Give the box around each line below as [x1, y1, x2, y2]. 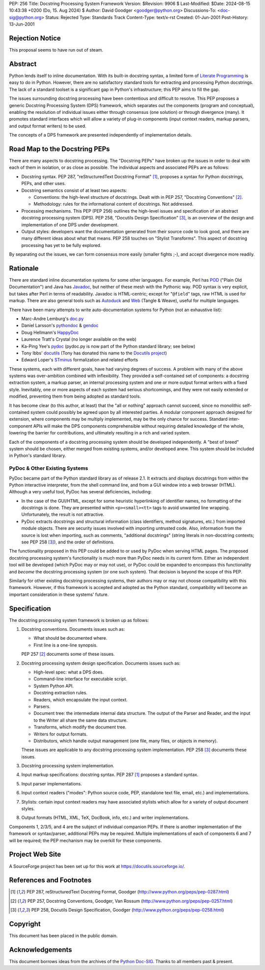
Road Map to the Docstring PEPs [9, 145, 110, 153]
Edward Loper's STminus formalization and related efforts [21, 357, 138, 363]
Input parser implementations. [21, 781, 82, 786]
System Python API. [33, 683, 74, 689]
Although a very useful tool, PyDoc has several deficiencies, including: [9, 489, 152, 495]
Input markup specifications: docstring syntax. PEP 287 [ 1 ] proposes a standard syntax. [21, 772, 199, 778]
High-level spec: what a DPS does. [33, 669, 104, 675]
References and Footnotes [9, 876, 92, 885]
